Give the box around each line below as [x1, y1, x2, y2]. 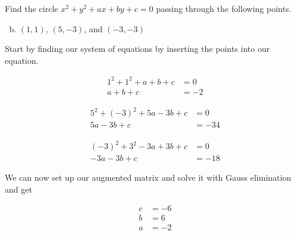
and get [5, 183, 32, 195]
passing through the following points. [156, 2, 292, 14]
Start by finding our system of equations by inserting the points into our [5, 42, 270, 55]
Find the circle [5, 2, 58, 14]
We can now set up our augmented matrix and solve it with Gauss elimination [5, 171, 291, 184]
